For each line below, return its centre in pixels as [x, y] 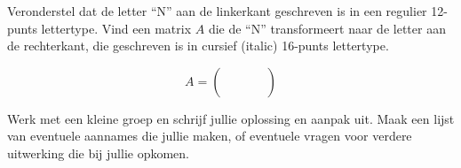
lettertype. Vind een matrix [116, 28]
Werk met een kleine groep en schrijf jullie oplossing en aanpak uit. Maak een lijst [231, 118]
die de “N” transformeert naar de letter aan [327, 28]
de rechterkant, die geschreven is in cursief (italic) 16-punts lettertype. [198, 46]
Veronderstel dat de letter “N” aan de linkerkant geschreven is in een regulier [217, 11]
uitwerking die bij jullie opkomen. [99, 153]
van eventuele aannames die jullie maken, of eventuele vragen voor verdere [210, 136]
